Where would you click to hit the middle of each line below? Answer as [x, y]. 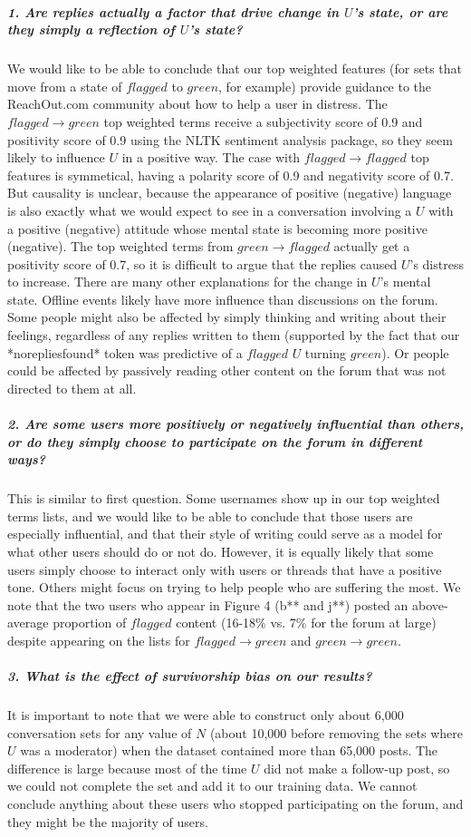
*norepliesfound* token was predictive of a [125, 352]
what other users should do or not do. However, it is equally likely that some [221, 551]
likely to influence [56, 157]
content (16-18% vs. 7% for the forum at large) [306, 623]
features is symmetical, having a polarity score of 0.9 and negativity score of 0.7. [231, 175]
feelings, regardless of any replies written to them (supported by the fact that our [234, 335]
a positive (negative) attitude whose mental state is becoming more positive [217, 228]
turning [326, 352]
